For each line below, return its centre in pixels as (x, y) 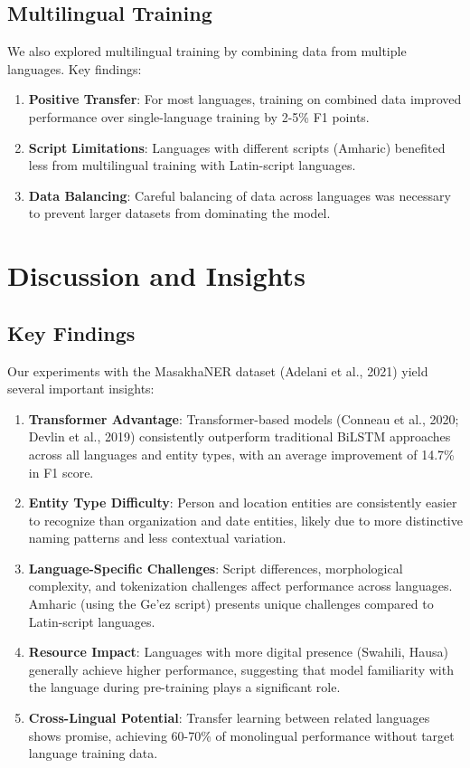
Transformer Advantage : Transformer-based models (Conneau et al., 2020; (244, 418)
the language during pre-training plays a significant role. (184, 687)
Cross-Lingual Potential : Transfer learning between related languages (229, 718)
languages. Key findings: (75, 68)
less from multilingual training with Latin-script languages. (192, 165)
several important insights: (81, 389)
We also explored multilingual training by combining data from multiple (207, 51)
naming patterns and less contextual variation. (157, 538)
